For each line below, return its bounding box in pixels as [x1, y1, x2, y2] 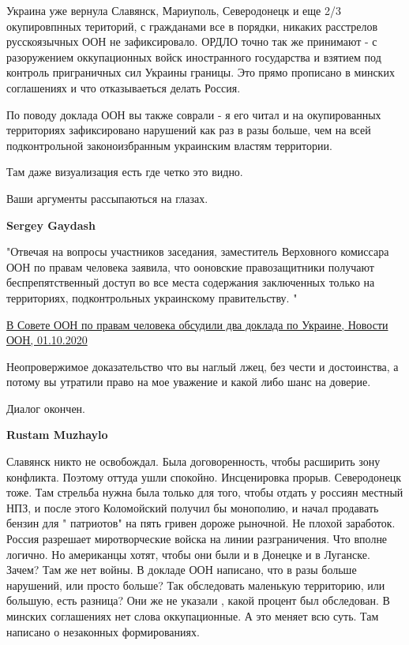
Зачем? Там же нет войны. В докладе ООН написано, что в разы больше [6, 561, 357, 578]
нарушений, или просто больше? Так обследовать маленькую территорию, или [6, 576, 385, 593]
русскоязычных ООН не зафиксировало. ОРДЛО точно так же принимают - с [6, 33, 377, 50]
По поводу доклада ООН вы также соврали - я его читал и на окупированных [6, 106, 381, 122]
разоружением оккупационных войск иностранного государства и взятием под [6, 48, 381, 65]
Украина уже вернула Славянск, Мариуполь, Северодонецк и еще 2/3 [6, 2, 341, 18]
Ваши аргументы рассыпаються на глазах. [6, 189, 208, 206]
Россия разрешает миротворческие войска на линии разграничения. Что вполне [6, 531, 388, 547]
